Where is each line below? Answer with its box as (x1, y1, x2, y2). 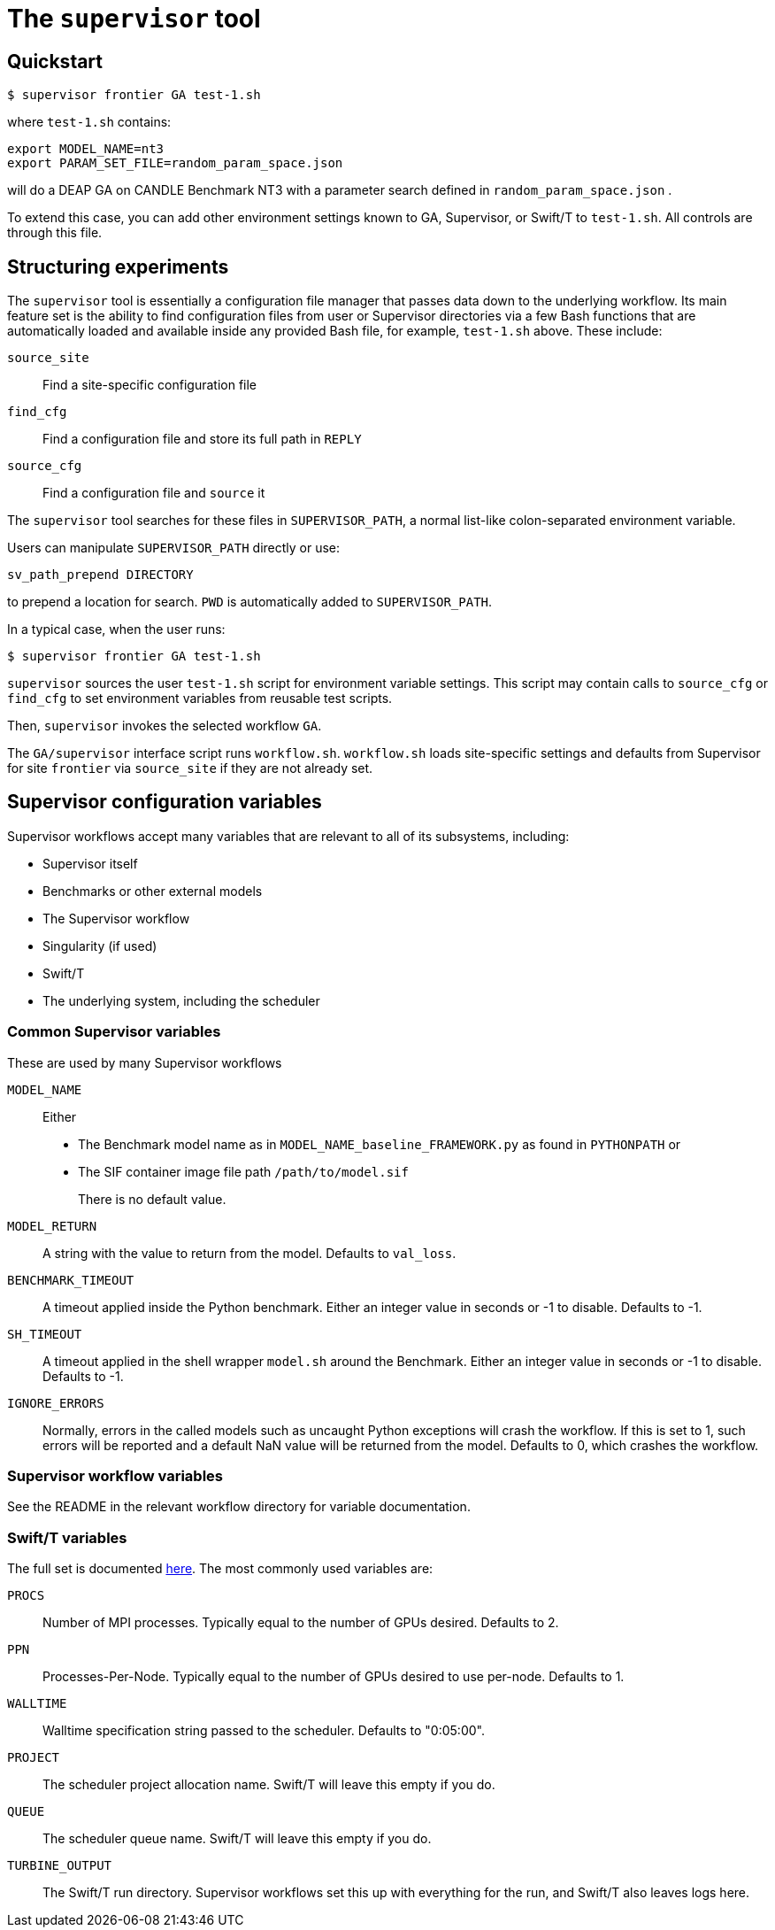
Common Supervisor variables (7, 1023, 221, 1041)
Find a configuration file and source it (42, 485, 265, 501)
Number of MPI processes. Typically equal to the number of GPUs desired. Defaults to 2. (42, 1615, 559, 1631)
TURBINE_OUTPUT (7, 1858, 112, 1873)
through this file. (7, 225, 103, 241)
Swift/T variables (7, 1528, 127, 1547)
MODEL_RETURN (7, 1218, 97, 1233)
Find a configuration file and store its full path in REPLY (42, 431, 362, 447)
